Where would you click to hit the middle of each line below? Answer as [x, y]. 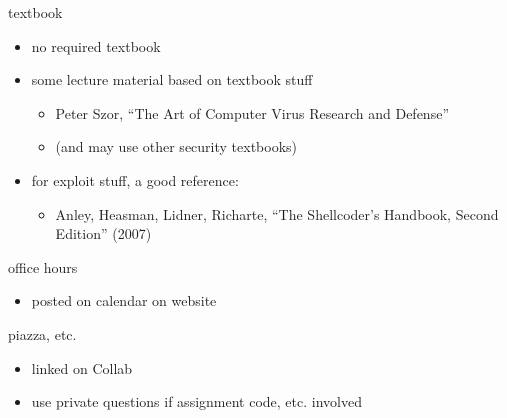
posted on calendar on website [124, 300]
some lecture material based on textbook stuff [172, 79]
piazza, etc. [42, 333]
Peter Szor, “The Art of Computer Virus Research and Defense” [252, 112]
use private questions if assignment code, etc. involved [196, 401]
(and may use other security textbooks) [176, 146]
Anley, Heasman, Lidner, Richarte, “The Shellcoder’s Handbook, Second [277, 213]
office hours [43, 266]
